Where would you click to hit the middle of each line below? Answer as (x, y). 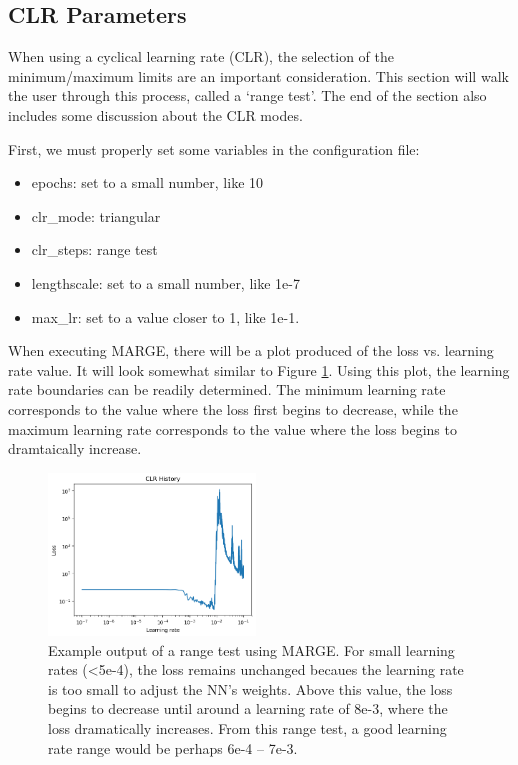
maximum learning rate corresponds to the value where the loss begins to (232, 428)
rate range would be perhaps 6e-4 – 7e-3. (173, 747)
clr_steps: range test (94, 249)
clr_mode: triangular (96, 215)
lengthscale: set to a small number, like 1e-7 (165, 282)
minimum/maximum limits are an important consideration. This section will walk (258, 75)
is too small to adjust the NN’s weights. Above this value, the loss (250, 688)
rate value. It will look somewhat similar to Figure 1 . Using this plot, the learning (259, 369)
